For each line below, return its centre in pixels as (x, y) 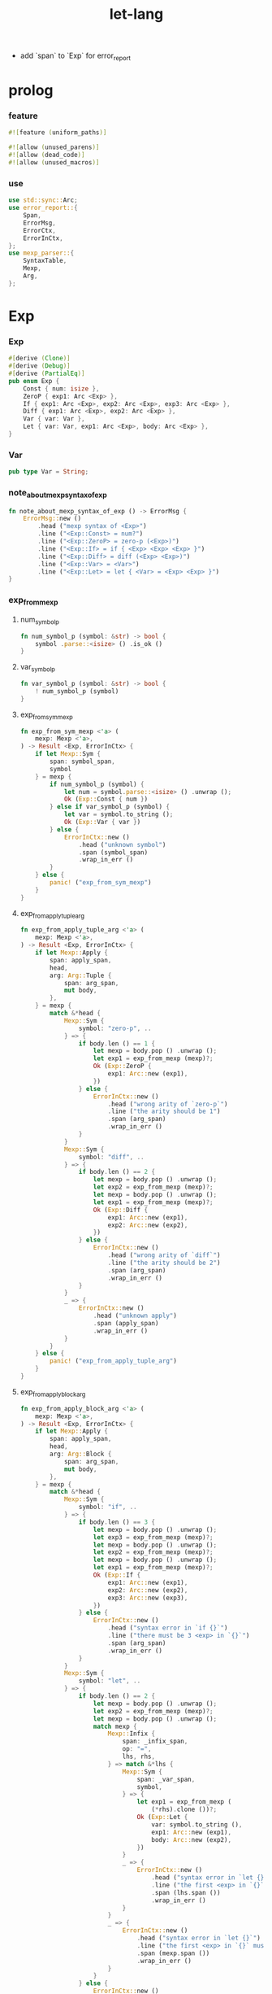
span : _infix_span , (155, 1742)
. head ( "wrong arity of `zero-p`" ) (168, 1104)
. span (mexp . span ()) (173, 1953)
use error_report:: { (43, 208)
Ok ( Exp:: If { (117, 1575)
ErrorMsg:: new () (52, 519)
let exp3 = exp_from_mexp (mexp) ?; (153, 1537)
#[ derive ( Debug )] (39, 366)
